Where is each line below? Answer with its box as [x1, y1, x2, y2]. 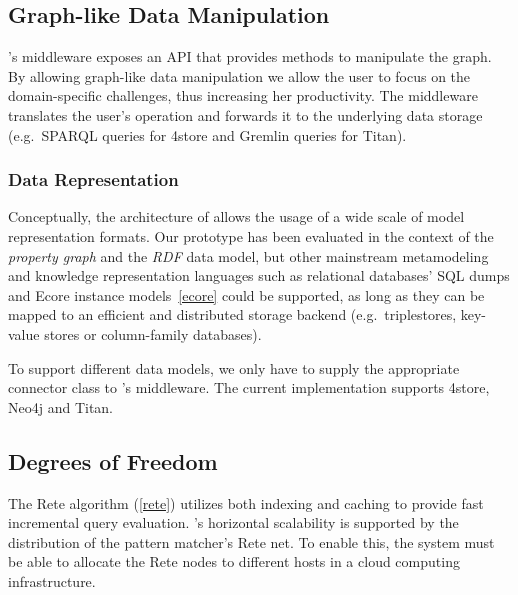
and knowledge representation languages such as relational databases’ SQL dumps [8, 265, 510, 286]
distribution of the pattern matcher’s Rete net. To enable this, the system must [8, 531, 495, 552]
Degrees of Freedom [8, 445, 218, 476]
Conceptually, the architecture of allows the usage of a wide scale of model [8, 206, 465, 227]
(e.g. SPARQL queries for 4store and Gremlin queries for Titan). [8, 124, 407, 145]
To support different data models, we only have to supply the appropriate [8, 357, 460, 378]
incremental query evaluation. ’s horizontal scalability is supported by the [8, 512, 459, 533]
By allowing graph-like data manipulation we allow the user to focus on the [8, 65, 471, 86]
